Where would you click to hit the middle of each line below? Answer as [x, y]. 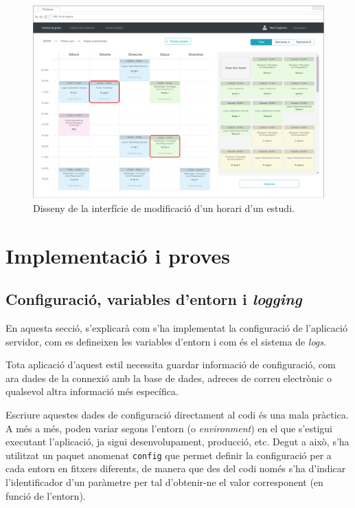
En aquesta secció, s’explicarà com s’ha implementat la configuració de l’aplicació [176, 328]
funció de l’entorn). [46, 495]
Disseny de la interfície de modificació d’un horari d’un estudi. [164, 208]
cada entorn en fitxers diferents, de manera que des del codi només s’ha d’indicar [176, 468]
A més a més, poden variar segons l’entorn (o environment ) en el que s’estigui [169, 428]
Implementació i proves [118, 255]
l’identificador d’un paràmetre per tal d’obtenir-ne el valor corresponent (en [164, 482]
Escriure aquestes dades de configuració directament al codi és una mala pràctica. [177, 415]
